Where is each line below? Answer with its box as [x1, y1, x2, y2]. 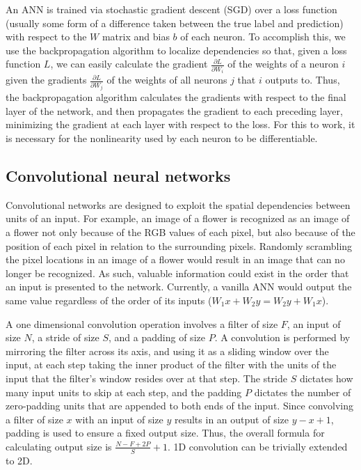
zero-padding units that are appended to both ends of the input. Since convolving [6, 398, 354, 413]
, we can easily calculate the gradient [50, 56, 208, 71]
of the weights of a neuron [227, 56, 339, 71]
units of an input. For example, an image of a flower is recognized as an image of [6, 211, 350, 226]
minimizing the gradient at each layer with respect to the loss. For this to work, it [6, 117, 355, 132]
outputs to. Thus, [265, 72, 340, 87]
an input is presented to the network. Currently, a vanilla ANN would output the [6, 279, 352, 294]
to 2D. [6, 453, 33, 467]
